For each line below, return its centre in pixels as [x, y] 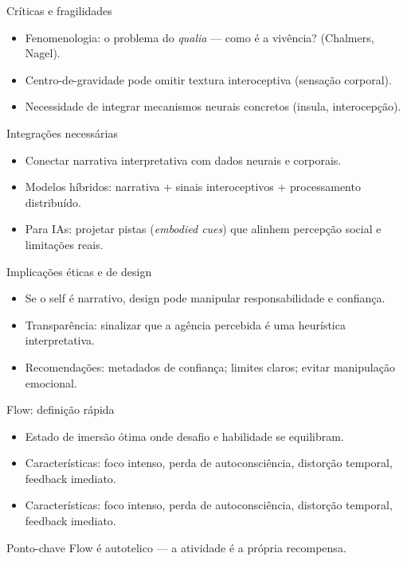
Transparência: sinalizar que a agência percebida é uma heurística [185, 324]
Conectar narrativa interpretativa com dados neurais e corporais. [183, 160]
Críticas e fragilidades [59, 10]
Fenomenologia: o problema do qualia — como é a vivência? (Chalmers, [200, 37]
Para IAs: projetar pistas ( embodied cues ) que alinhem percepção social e [203, 229]
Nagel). [43, 53]
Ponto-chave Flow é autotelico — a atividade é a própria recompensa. [176, 547]
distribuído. [53, 202]
